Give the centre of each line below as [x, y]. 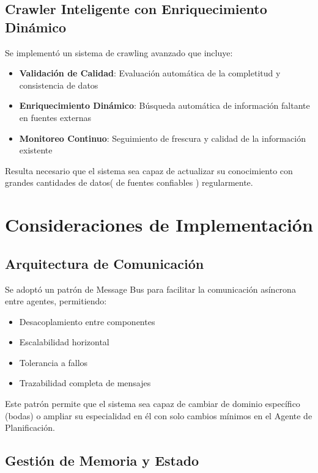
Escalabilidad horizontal [64, 342]
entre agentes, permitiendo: [56, 301]
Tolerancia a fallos [54, 362]
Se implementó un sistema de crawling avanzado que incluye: [119, 52]
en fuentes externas [55, 117]
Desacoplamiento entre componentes [87, 321]
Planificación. [30, 427]
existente [36, 150]
